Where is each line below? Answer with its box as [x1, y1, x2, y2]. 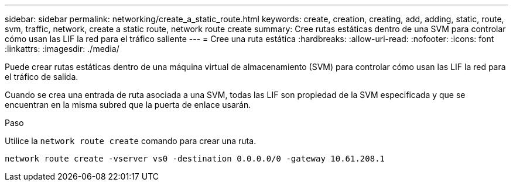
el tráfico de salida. [5, 72, 78, 82]
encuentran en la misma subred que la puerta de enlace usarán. [5, 100, 251, 110]
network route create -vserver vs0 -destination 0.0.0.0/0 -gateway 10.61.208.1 [5, 154, 385, 163]
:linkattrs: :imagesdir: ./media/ [5, 44, 119, 54]
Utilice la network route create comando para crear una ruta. [5, 136, 256, 146]
